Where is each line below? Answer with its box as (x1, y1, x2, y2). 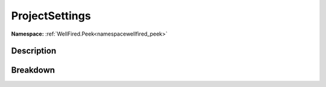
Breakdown (11, 65, 56, 76)
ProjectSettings (11, 9, 91, 22)
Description (11, 46, 57, 56)
